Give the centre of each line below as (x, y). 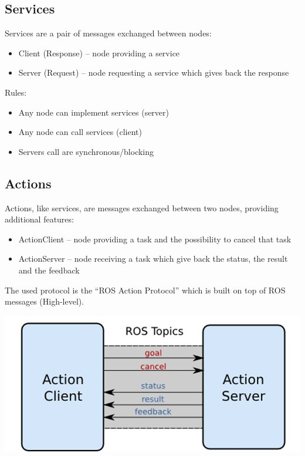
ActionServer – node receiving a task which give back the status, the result (153, 259)
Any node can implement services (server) (94, 112)
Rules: (16, 92)
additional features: (39, 219)
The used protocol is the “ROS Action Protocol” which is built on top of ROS (145, 290)
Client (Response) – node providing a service (99, 53)
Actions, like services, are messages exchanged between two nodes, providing (142, 207)
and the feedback (49, 270)
